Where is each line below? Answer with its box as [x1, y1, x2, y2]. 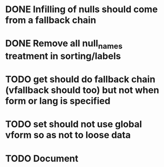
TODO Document [5, 153, 79, 164]
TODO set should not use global [5, 119, 142, 130]
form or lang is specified [5, 95, 111, 107]
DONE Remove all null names [5, 38, 123, 51]
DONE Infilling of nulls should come [5, 4, 158, 15]
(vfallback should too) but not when [5, 85, 159, 96]
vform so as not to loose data [5, 129, 131, 141]
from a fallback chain [5, 14, 96, 26]
